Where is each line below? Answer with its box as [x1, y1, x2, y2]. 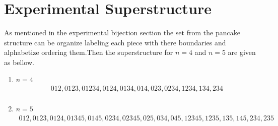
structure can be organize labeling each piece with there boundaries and [4, 37, 226, 47]
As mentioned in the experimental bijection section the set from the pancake [4, 27, 240, 38]
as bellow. [4, 56, 34, 67]
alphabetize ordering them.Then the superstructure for [4, 47, 173, 57]
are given [228, 47, 256, 57]
